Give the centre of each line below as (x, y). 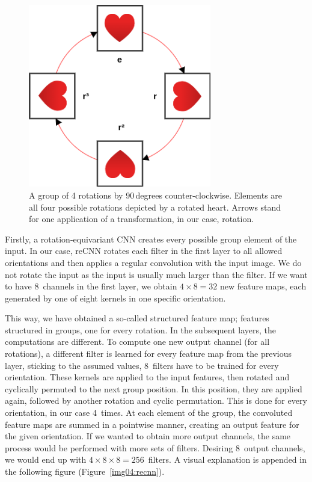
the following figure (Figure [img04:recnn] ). (85, 471)
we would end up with (46, 459)
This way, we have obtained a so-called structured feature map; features (137, 318)
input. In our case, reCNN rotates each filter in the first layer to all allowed (144, 251)
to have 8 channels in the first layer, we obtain (91, 286)
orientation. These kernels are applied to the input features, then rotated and (147, 377)
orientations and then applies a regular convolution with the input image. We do (153, 262)
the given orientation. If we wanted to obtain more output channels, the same (148, 436)
